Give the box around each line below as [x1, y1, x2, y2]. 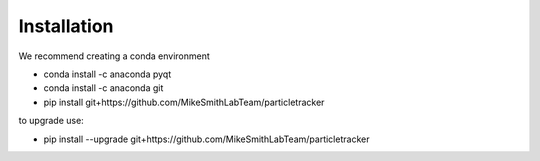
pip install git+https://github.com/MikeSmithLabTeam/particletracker [43, 96, 325, 108]
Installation [18, 15, 114, 37]
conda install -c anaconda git [43, 82, 164, 94]
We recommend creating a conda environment [18, 50, 210, 62]
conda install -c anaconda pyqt [43, 68, 172, 80]
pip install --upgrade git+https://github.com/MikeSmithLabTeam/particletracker [43, 133, 370, 145]
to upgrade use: [18, 115, 84, 127]
